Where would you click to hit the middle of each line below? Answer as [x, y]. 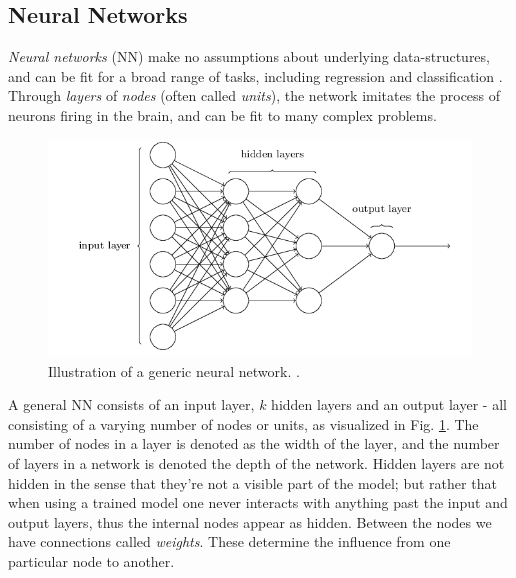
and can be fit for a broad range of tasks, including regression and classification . [255, 75]
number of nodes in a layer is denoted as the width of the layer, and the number [254, 443]
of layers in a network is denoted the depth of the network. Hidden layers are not [256, 463]
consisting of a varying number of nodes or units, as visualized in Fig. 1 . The [243, 423]
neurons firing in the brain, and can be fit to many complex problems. [222, 114]
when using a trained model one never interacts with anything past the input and [258, 502]
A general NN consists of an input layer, [131, 404]
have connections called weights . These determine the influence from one [229, 541]
